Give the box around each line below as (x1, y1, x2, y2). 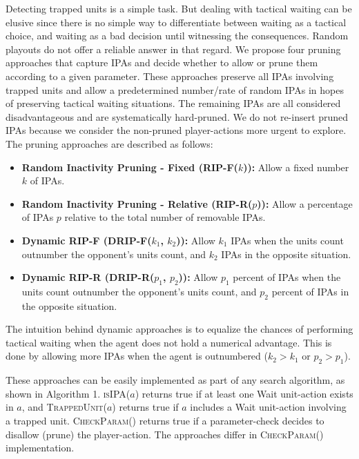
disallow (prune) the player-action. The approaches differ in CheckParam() (6, 427, 324, 441)
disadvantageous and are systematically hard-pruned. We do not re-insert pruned (6, 109, 349, 124)
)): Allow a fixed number (243, 159, 349, 174)
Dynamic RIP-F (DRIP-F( (21, 233, 152, 247)
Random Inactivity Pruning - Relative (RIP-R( (21, 196, 253, 211)
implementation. (6, 440, 75, 455)
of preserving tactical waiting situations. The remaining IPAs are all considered (6, 96, 341, 110)
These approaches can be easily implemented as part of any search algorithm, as (6, 373, 345, 387)
